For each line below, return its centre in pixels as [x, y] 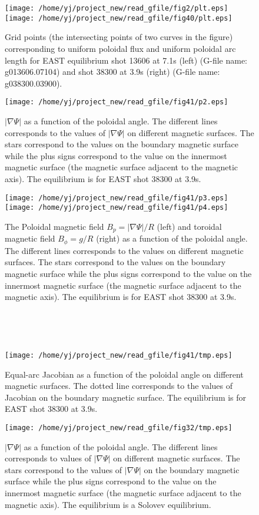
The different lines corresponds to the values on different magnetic [124, 250]
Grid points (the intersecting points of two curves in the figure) [119, 37]
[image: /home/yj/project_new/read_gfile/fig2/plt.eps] [117, 8]
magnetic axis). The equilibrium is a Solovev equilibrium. [108, 504]
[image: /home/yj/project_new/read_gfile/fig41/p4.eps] [117, 208]
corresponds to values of [48, 458]
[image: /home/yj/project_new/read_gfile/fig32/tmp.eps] [119, 427]
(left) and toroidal [189, 226]
